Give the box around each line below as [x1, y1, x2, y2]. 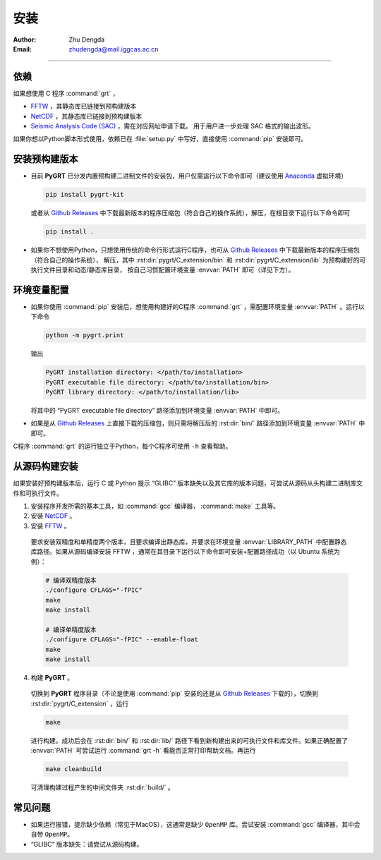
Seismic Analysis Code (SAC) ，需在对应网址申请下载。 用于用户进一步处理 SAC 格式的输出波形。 [30, 122, 315, 131]
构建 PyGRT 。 [30, 673, 74, 682]
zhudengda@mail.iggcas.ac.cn [68, 44, 159, 53]
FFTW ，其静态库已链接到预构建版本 [30, 102, 137, 111]
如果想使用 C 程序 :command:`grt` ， [13, 89, 119, 97]
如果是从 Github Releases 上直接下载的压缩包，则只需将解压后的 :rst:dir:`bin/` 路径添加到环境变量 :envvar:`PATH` [30, 419, 358, 428]
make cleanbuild [45, 765, 102, 773]
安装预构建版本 [13, 153, 78, 165]
